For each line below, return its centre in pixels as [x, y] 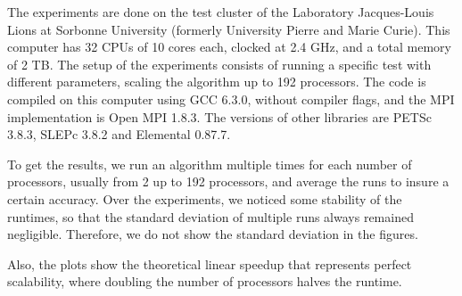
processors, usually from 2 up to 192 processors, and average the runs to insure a [228, 181]
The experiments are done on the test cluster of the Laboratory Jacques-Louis [221, 12]
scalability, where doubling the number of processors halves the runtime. [205, 281]
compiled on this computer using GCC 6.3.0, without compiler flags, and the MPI [231, 99]
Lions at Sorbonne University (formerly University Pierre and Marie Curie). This [229, 29]
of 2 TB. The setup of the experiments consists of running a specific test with [219, 64]
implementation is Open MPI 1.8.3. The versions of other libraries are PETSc [219, 116]
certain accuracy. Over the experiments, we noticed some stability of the [205, 198]
